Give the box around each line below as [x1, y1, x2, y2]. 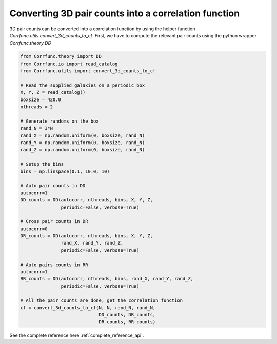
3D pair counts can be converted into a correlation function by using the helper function [9, 26, 195, 32]
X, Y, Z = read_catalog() [20, 90, 86, 95]
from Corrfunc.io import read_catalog [20, 60, 118, 67]
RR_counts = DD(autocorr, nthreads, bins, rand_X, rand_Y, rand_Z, [20, 276, 194, 282]
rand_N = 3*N [20, 126, 53, 131]
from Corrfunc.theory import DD [20, 54, 102, 59]
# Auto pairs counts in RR [20, 261, 88, 268]
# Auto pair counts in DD [20, 183, 86, 189]
